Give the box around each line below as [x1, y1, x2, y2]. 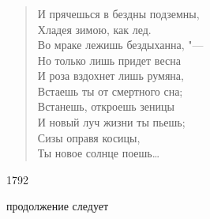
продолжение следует [6, 198, 109, 214]
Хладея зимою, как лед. [37, 21, 152, 37]
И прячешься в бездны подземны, [37, 5, 200, 21]
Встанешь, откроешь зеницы [37, 98, 174, 115]
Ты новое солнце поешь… [37, 145, 160, 161]
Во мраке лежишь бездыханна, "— [37, 36, 204, 53]
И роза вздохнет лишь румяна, [37, 67, 184, 84]
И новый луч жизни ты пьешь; [37, 114, 186, 130]
